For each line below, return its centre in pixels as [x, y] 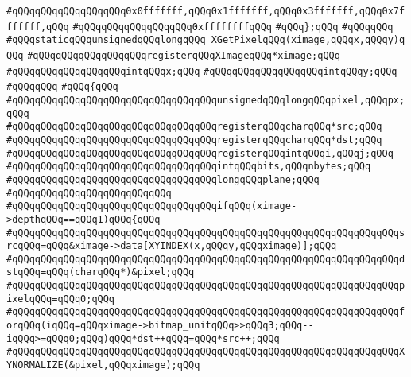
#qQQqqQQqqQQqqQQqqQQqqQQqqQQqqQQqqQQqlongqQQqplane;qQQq [163, 179]
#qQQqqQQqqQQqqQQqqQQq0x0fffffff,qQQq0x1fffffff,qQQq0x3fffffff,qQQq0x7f [206, 11]
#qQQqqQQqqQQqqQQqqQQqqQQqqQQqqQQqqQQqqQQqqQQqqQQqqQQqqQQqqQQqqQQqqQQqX [206, 352]
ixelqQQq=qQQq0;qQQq [61, 299]
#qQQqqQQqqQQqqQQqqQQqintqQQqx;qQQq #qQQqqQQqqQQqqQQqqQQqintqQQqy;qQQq [202, 71]
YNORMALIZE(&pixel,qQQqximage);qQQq [103, 365]
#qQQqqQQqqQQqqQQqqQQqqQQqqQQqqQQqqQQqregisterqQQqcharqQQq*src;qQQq [194, 127]
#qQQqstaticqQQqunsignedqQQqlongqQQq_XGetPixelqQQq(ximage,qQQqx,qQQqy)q [206, 40]
